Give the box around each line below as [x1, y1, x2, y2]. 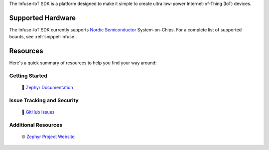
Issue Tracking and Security [9, 97, 79, 104]
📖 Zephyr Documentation [21, 85, 73, 91]
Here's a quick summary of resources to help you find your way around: [9, 60, 157, 66]
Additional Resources [9, 121, 62, 128]
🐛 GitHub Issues [21, 109, 55, 115]
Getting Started [9, 72, 47, 79]
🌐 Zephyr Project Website [21, 134, 75, 140]
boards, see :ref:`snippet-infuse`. [9, 34, 77, 40]
